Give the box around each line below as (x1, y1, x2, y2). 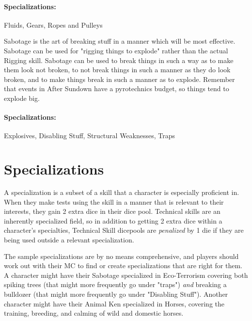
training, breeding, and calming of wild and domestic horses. (4, 308, 184, 318)
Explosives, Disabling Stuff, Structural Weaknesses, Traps (4, 130, 175, 141)
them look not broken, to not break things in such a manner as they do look (4, 64, 231, 75)
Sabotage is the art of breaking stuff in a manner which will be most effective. (4, 36, 236, 46)
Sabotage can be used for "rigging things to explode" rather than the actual (4, 45, 228, 55)
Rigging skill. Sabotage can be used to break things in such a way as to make (4, 55, 234, 65)
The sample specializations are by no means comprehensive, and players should (4, 251, 239, 261)
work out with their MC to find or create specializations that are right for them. (4, 260, 242, 271)
